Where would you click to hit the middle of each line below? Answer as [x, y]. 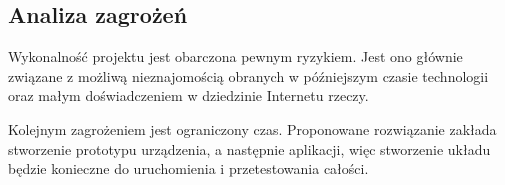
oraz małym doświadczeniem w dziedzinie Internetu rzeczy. [188, 95]
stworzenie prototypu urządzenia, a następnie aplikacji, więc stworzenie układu [249, 148]
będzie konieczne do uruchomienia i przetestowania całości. [188, 168]
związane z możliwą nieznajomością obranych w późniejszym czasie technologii [248, 75]
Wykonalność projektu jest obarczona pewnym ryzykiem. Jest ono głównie [235, 56]
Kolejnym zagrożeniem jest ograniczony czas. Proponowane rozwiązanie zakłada [252, 128]
